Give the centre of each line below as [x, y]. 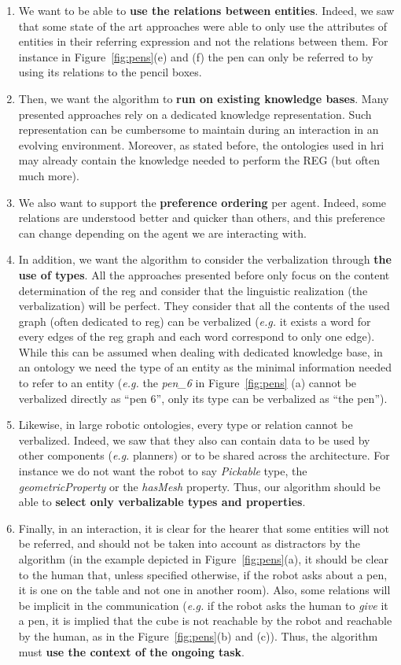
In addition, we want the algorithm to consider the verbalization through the [205, 259]
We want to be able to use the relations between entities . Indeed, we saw [206, 10]
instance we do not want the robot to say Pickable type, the [163, 471]
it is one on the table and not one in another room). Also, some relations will [204, 590]
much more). [49, 175]
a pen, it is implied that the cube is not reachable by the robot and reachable [205, 621]
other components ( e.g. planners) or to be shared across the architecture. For [204, 455]
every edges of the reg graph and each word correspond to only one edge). [197, 336]
